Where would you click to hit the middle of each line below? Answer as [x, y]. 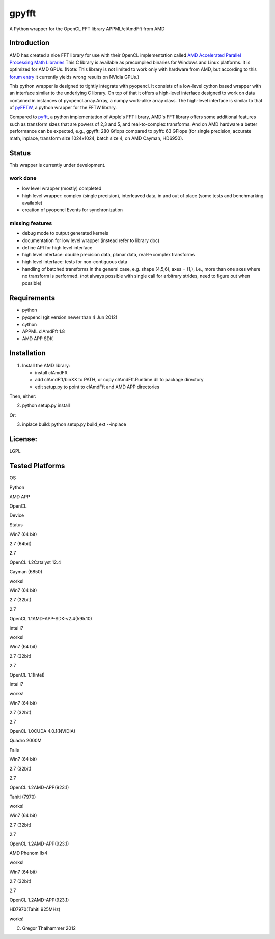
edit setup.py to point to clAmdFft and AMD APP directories [97, 387]
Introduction [30, 43]
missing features [31, 223]
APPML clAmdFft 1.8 [44, 331]
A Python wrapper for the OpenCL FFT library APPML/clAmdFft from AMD [87, 29]
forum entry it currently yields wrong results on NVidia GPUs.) [74, 77]
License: [23, 439]
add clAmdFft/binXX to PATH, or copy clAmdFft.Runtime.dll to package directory [119, 380]
